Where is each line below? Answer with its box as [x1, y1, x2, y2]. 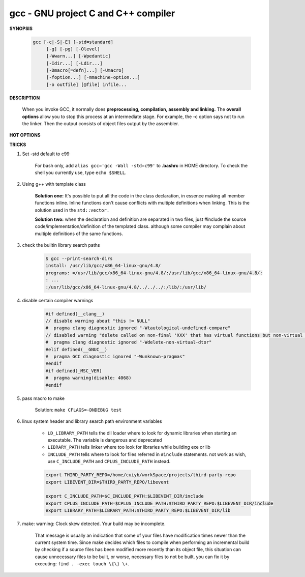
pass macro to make [22, 395, 65, 401]
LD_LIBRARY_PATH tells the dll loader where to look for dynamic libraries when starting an [47, 430, 237, 436]
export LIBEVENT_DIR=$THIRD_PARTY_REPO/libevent [45, 479, 169, 485]
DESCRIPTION [9, 95, 40, 101]
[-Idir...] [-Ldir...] [46, 60, 103, 66]
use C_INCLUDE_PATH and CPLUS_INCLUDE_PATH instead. [47, 458, 171, 465]
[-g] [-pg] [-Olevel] [46, 46, 100, 52]
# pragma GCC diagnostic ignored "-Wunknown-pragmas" [45, 354, 185, 359]
